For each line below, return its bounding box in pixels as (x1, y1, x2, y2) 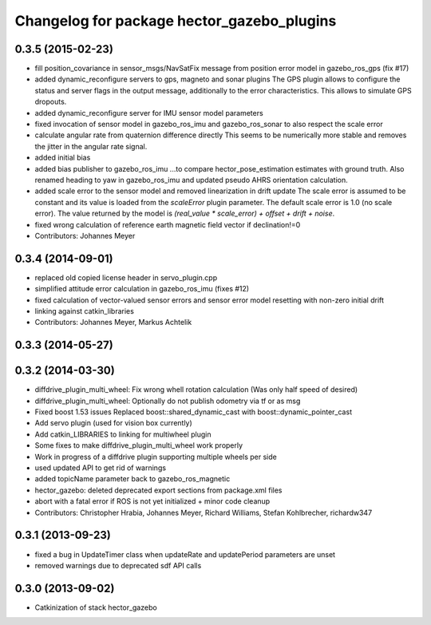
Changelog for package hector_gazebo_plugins (14, 12, 337, 30)
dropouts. (34, 97, 67, 107)
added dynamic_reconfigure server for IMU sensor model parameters (34, 108, 263, 117)
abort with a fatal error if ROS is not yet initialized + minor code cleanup (34, 496, 271, 506)
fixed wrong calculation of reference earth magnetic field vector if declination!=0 (34, 220, 301, 229)
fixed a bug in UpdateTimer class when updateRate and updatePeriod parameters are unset (34, 549, 335, 559)
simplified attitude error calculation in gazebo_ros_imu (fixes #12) (34, 284, 250, 294)
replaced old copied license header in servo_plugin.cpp (34, 272, 218, 283)
